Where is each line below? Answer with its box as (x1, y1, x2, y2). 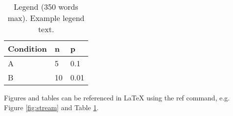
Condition (8, 43, 47, 54)
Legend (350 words (14, 1, 78, 12)
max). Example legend (7, 12, 85, 23)
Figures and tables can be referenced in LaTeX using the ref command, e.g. (4, 93, 230, 102)
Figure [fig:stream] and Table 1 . (4, 102, 99, 112)
